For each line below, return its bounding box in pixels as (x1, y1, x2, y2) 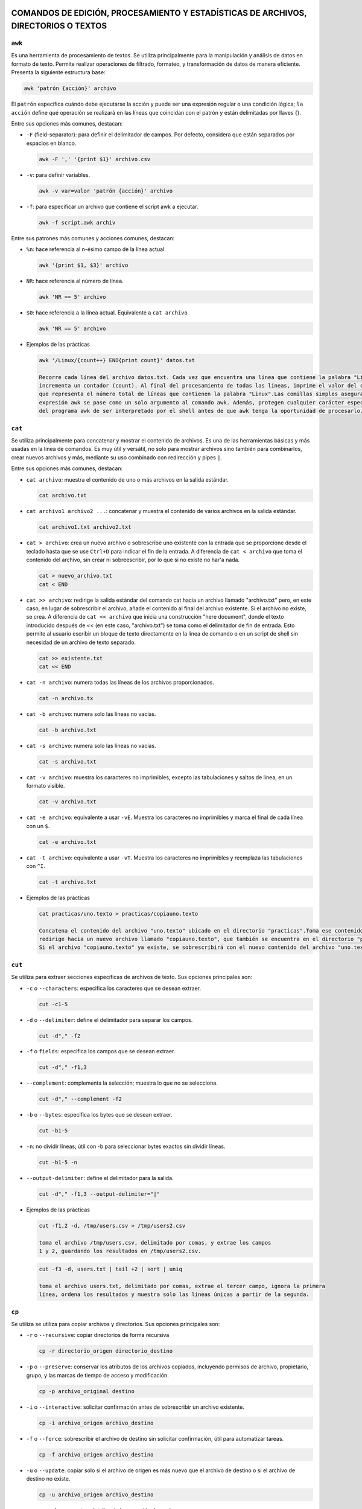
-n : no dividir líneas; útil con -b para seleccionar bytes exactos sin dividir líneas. (26, 1143, 226, 1150)
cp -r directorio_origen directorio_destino (39, 1348, 173, 1354)
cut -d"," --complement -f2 (39, 1096, 122, 1103)
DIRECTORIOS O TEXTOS (11, 21, 107, 31)
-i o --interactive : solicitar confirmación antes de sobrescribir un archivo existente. (26, 1403, 244, 1411)
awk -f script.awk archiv (39, 219, 116, 226)
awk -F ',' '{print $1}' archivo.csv (39, 156, 151, 162)
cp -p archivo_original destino (39, 1388, 135, 1394)
